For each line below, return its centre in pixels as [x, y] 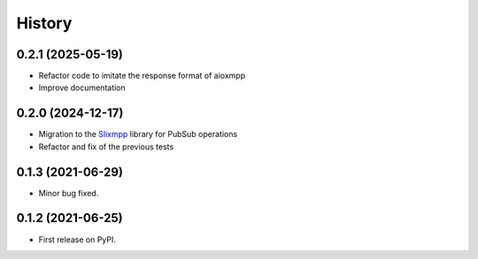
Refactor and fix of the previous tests [106, 147]
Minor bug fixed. [69, 193]
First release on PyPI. [77, 240]
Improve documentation [82, 88]
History [44, 23]
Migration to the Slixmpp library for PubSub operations [138, 134]
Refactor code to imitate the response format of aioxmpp [142, 76]
